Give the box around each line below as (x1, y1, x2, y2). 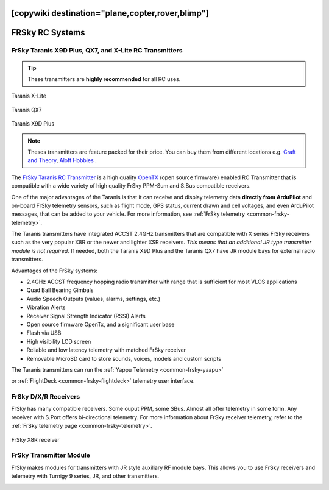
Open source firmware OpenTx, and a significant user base (26, 321, 175, 328)
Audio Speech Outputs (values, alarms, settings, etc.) (26, 295, 161, 302)
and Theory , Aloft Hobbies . (27, 157, 97, 164)
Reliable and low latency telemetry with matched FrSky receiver (26, 346, 186, 353)
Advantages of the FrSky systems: (11, 267, 97, 274)
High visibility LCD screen (26, 338, 91, 345)
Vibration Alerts (26, 304, 66, 311)
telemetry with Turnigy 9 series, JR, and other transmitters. (11, 472, 160, 480)
